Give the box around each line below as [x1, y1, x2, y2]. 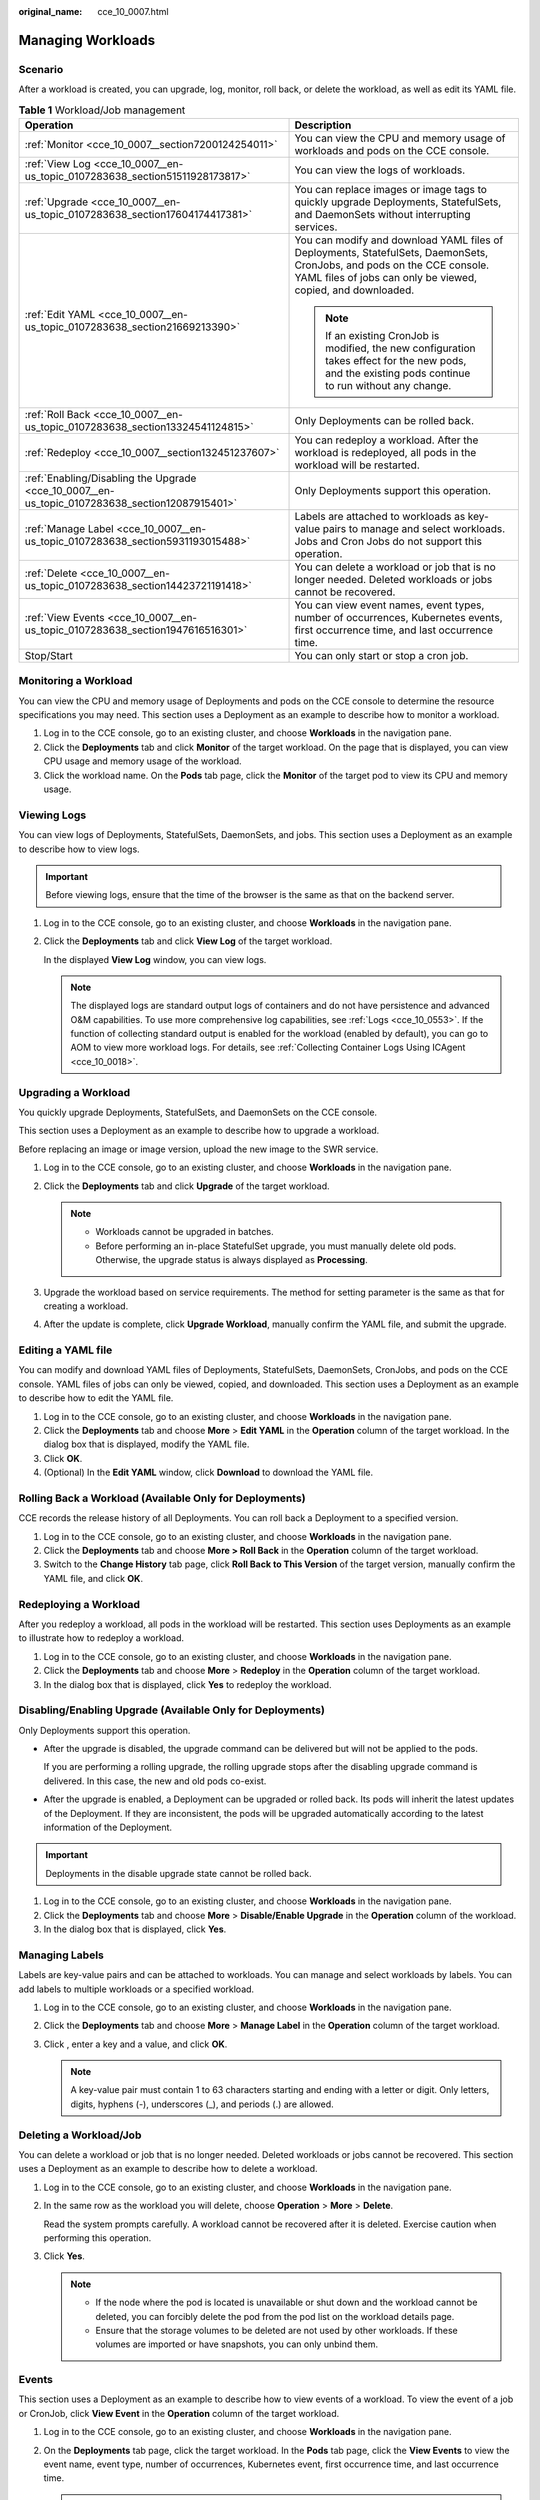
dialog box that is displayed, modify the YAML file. [43, 1438, 250, 1450]
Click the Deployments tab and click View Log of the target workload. [43, 935, 333, 947]
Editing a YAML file [18, 1343, 113, 1357]
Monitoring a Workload [18, 674, 133, 688]
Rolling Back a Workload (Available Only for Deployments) [18, 1491, 306, 1505]
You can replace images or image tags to [294, 182, 487, 196]
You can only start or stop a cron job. [294, 648, 469, 662]
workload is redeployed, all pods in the [294, 445, 477, 459]
